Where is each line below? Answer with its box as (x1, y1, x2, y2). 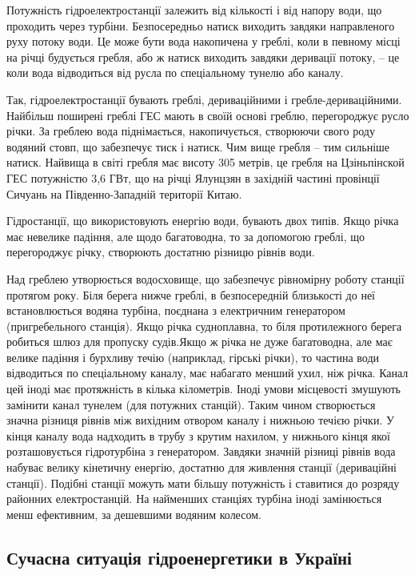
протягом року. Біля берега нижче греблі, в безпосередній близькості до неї (6, 286, 375, 303)
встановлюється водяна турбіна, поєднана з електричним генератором (6, 302, 345, 319)
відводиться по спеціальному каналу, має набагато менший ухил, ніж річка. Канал (6, 364, 409, 381)
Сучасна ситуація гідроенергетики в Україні (6, 545, 352, 569)
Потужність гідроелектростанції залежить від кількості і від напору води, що (6, 2, 382, 18)
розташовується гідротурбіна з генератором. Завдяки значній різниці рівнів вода (6, 443, 396, 460)
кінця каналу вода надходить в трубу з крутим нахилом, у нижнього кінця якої (6, 427, 391, 444)
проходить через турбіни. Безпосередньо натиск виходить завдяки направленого (6, 17, 395, 34)
